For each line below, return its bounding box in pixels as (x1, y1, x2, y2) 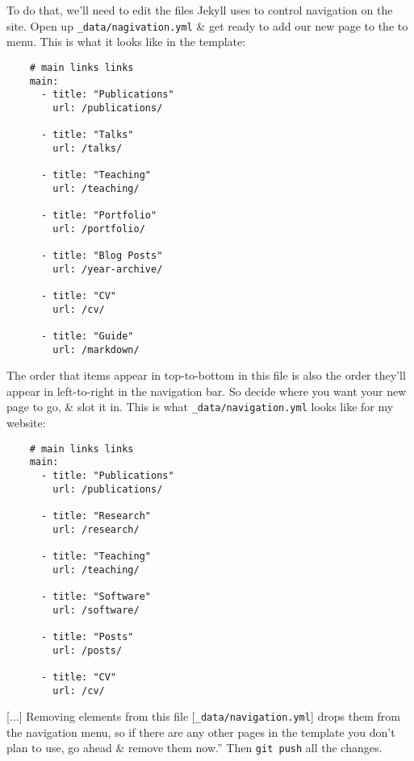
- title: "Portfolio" (40, 210, 157, 222)
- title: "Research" (40, 510, 151, 522)
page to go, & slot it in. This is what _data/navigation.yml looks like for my (6, 398, 394, 415)
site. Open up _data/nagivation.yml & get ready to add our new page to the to (6, 17, 408, 34)
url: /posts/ (52, 644, 123, 656)
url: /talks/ (52, 142, 123, 154)
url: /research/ (52, 523, 140, 535)
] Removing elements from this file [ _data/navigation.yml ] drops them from (19, 708, 400, 725)
